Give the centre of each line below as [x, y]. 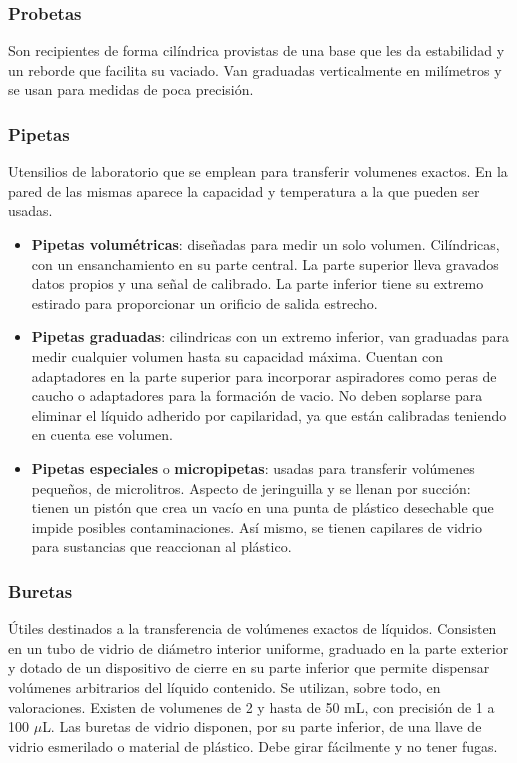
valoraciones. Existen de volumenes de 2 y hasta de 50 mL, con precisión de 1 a [251, 706]
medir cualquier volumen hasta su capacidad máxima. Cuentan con [237, 355]
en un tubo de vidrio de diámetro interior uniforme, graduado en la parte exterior [258, 647]
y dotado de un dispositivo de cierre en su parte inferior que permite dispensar [249, 667]
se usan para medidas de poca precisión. [131, 89]
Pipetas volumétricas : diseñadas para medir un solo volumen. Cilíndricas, [265, 244]
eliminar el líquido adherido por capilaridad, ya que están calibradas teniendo [269, 414]
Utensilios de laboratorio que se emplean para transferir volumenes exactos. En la [258, 171]
